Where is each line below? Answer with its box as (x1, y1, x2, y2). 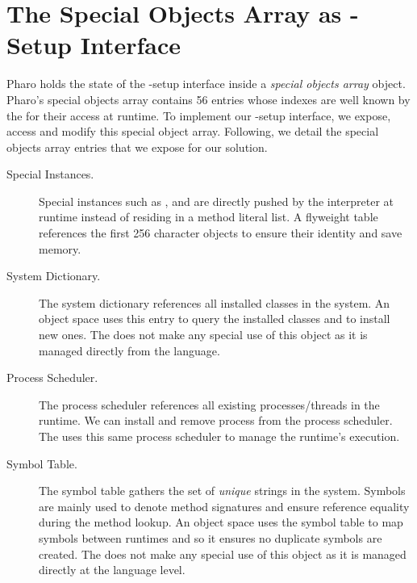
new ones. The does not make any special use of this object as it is (39, 326, 368, 343)
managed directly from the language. (39, 342, 220, 359)
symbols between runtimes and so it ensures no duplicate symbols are (39, 529, 382, 546)
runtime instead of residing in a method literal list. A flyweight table (39, 208, 378, 225)
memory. (39, 240, 81, 257)
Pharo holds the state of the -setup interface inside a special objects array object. (6, 75, 406, 92)
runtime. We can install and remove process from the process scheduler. (39, 412, 393, 429)
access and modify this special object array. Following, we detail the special (6, 123, 379, 140)
